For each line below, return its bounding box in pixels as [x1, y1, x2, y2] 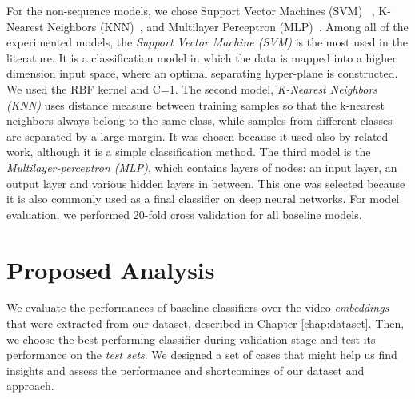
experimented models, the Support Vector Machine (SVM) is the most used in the [6, 34, 408, 50]
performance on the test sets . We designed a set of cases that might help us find [6, 346, 397, 363]
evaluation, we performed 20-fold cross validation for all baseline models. [6, 205, 362, 222]
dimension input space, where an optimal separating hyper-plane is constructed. [6, 65, 398, 82]
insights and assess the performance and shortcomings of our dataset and [6, 361, 365, 378]
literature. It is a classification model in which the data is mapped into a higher [6, 49, 397, 66]
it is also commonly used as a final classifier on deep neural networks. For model [6, 190, 400, 207]
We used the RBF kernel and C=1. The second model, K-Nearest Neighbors [6, 80, 378, 97]
